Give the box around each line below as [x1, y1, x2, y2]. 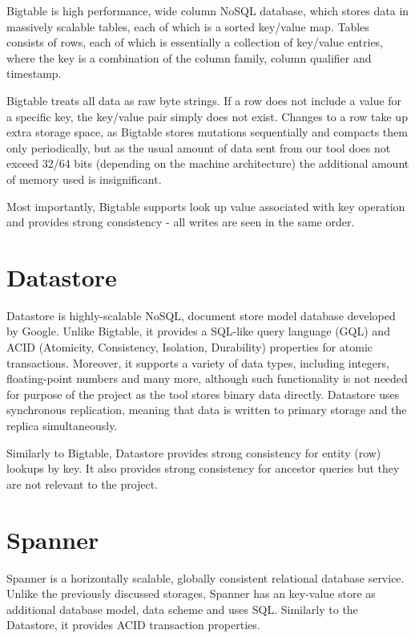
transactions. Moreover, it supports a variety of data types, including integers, [6, 354, 389, 371]
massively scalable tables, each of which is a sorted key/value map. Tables [6, 18, 369, 35]
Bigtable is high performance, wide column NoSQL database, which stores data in [6, 2, 409, 18]
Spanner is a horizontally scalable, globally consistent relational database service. [6, 569, 405, 586]
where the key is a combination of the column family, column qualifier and [6, 49, 372, 66]
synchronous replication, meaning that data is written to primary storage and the [6, 401, 407, 418]
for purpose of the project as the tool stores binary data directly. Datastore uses [6, 385, 400, 402]
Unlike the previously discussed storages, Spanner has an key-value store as [6, 585, 376, 602]
